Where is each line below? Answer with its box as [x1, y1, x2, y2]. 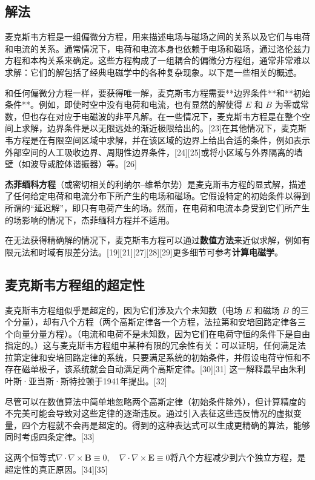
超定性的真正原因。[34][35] [5, 462, 108, 475]
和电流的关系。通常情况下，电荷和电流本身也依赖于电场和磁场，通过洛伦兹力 [5, 42, 310, 54]
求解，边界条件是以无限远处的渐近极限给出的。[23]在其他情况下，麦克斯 [21, 122, 307, 134]
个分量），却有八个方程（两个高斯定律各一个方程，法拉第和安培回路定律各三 [5, 315, 306, 328]
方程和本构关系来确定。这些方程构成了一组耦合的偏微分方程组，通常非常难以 [5, 54, 310, 67]
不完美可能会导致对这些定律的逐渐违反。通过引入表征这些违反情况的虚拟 [5, 407, 293, 419]
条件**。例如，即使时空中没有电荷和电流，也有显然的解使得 [5, 98, 242, 111]
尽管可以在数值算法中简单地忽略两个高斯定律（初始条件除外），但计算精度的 [5, 395, 306, 407]
